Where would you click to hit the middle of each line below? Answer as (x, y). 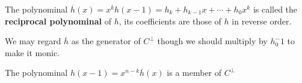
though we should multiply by (212, 41)
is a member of (194, 73)
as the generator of (106, 41)
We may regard (33, 41)
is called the (275, 9)
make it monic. (32, 52)
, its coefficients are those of (170, 21)
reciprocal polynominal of (58, 21)
